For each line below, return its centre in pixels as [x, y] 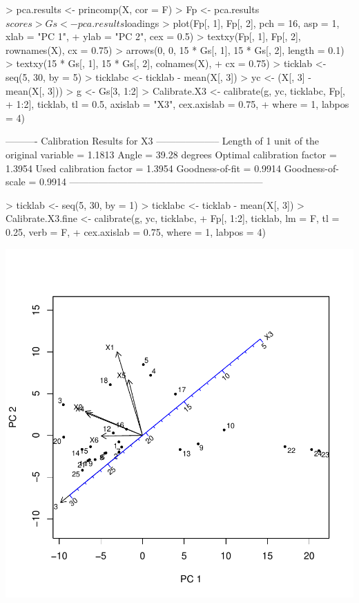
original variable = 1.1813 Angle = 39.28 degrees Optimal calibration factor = [171, 154]
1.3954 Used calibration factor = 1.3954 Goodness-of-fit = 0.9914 [144, 168]
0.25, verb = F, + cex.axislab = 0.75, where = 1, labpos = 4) [136, 231]
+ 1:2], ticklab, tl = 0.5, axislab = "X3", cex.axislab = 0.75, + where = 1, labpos [177, 104]
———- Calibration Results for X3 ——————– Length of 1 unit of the [163, 141]
